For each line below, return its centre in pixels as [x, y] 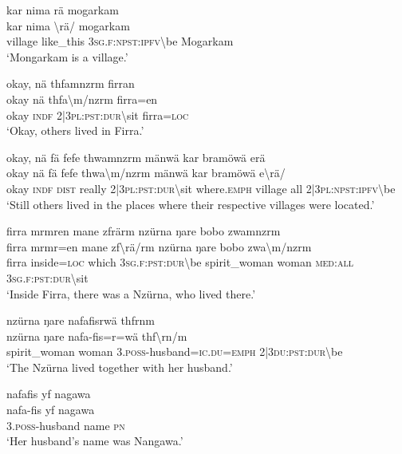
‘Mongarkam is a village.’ [67, 56]
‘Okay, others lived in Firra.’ [75, 130]
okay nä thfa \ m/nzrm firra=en [82, 99]
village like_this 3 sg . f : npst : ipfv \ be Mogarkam [120, 41]
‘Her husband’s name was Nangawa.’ [95, 441]
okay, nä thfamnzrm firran [71, 83]
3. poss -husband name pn [66, 425]
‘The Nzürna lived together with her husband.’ [120, 367]
